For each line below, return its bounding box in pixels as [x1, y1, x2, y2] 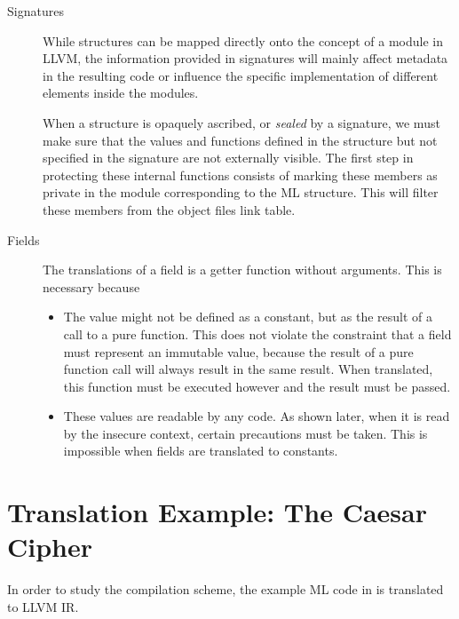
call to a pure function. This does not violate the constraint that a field [63, 324, 452, 343]
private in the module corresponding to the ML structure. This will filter [43, 183, 439, 202]
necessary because [43, 277, 140, 296]
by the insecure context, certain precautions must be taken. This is [63, 424, 428, 442]
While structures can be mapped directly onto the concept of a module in [43, 31, 443, 50]
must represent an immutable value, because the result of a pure [63, 342, 414, 361]
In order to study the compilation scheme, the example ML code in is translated [7, 580, 444, 599]
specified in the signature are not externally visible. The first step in [43, 148, 414, 167]
